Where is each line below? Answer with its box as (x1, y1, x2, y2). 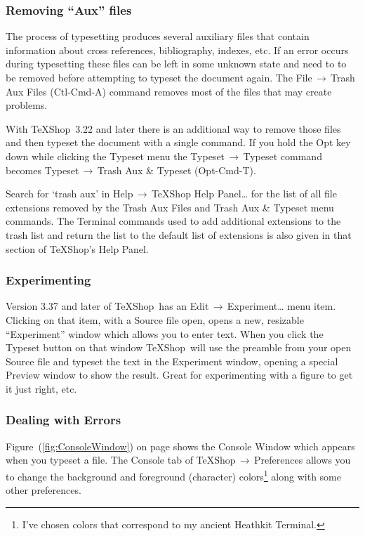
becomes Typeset (6, 162, 79, 177)
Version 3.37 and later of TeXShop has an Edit (6, 299, 209, 313)
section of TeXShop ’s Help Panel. (6, 241, 149, 256)
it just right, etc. (6, 381, 77, 396)
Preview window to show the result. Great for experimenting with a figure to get (6, 367, 353, 382)
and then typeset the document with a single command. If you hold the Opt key (6, 135, 351, 150)
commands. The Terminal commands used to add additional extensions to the (6, 214, 341, 228)
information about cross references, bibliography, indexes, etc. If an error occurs (6, 42, 349, 57)
